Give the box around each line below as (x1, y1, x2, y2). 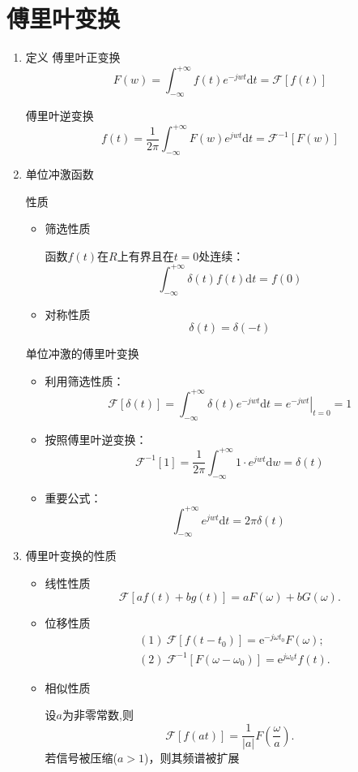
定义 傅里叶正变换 (25, 49, 121, 66)
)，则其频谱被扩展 (144, 749, 240, 766)
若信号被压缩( (45, 749, 118, 766)
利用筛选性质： (45, 372, 125, 389)
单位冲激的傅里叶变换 (25, 345, 139, 362)
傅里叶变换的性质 (25, 547, 117, 564)
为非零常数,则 (62, 706, 134, 723)
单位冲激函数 (25, 165, 94, 182)
